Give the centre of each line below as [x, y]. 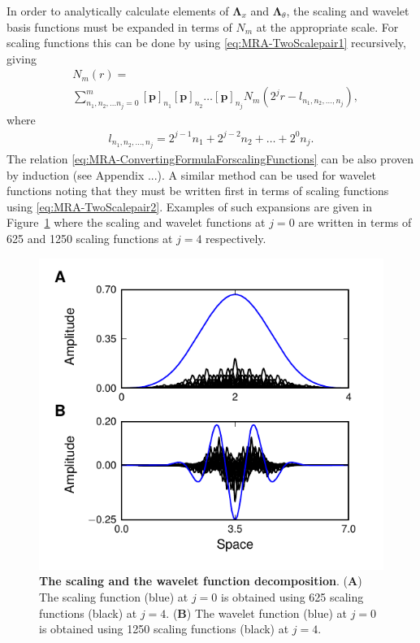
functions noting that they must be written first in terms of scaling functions [198, 191]
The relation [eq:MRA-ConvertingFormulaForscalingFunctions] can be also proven [210, 159]
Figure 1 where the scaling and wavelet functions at [136, 222]
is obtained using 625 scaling [292, 597]
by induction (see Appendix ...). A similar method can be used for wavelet [191, 174]
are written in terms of [355, 222]
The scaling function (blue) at [114, 597]
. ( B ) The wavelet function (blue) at [256, 613]
